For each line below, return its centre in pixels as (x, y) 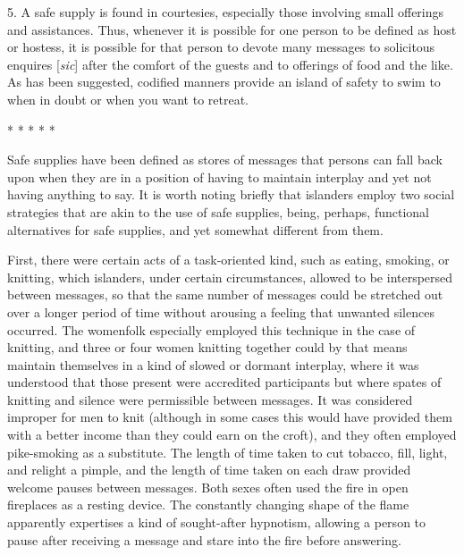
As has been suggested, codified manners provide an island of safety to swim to (224, 82)
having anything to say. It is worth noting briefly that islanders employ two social (231, 194)
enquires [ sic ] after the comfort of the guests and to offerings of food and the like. (230, 64)
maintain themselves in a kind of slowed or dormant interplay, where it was (213, 364)
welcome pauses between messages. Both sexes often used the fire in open (208, 487)
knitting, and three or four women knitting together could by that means (207, 347)
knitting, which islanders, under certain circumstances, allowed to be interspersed (230, 277)
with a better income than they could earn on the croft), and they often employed (232, 435)
